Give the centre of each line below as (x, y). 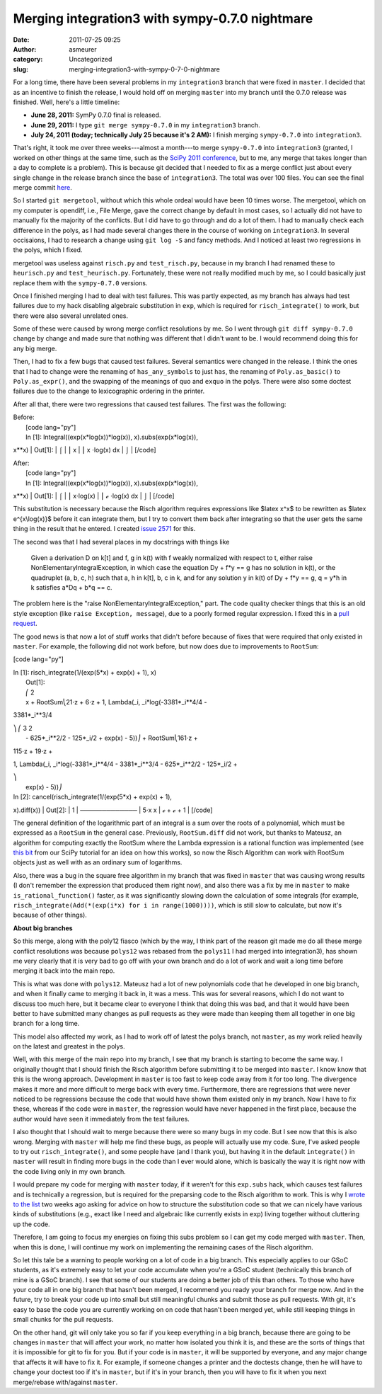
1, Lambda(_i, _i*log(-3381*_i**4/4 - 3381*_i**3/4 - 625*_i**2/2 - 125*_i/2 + (125, 764)
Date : (21, 40)
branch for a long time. (46, 1024)
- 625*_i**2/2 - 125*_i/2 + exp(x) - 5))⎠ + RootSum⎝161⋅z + (112, 738)
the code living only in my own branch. (70, 1171)
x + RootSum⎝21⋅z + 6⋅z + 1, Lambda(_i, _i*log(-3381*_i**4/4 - (116, 702)
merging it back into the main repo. (64, 971)
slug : (21, 69)
